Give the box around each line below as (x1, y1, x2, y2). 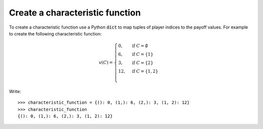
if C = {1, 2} (131, 68, 158, 74)
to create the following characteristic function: (9, 31, 102, 36)
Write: (9, 88, 21, 94)
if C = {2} (131, 60, 153, 65)
